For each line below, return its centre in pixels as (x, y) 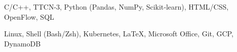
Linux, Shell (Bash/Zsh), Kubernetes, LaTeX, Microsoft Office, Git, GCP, (119, 34)
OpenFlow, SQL (29, 16)
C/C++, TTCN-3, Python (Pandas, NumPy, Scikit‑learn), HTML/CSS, (116, 7)
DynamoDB (23, 43)
